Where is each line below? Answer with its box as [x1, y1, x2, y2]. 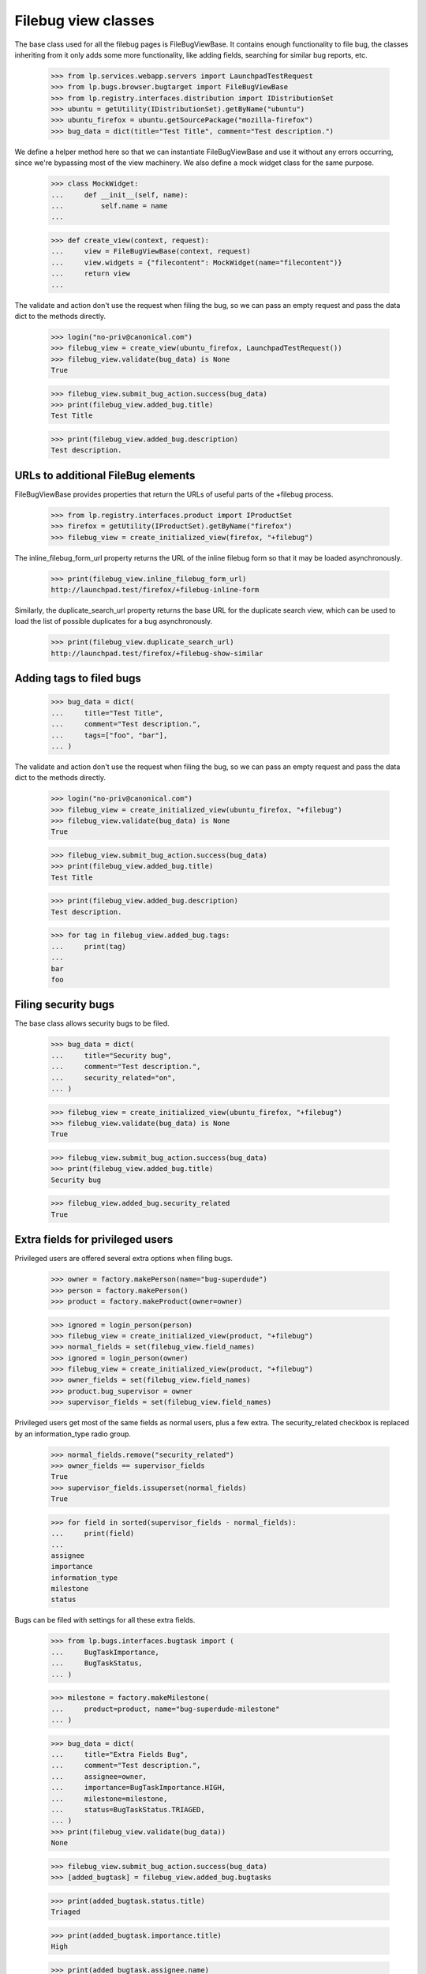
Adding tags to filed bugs [14, 672, 141, 685]
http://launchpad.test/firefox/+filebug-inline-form [50, 585, 260, 595]
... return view [50, 269, 130, 278]
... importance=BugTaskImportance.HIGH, [50, 1783, 226, 1792]
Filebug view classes [14, 12, 155, 29]
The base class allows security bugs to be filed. [14, 1019, 170, 1028]
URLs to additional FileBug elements [14, 468, 196, 482]
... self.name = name [50, 201, 168, 211]
